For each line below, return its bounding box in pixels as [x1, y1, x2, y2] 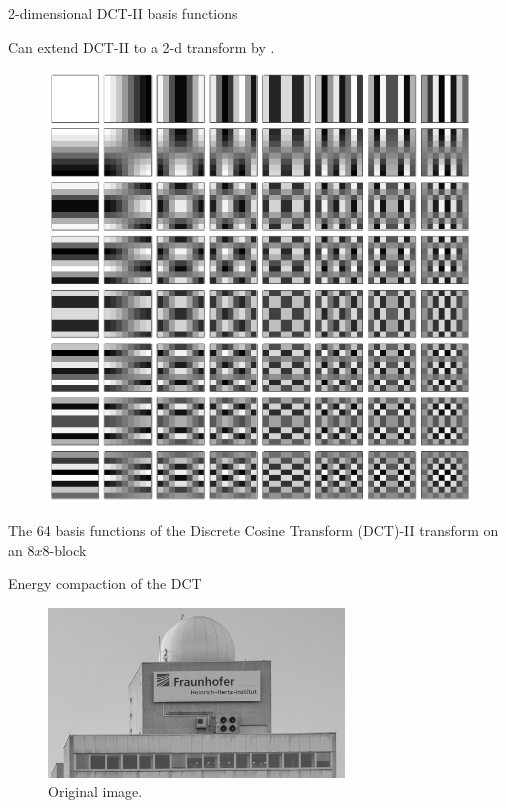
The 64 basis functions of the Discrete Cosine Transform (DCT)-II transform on [8, 520, 499, 541]
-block [49, 539, 87, 560]
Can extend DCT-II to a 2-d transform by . [8, 36, 275, 57]
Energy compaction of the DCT [8, 573, 202, 594]
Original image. [48, 781, 143, 802]
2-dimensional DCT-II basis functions [8, 3, 238, 23]
